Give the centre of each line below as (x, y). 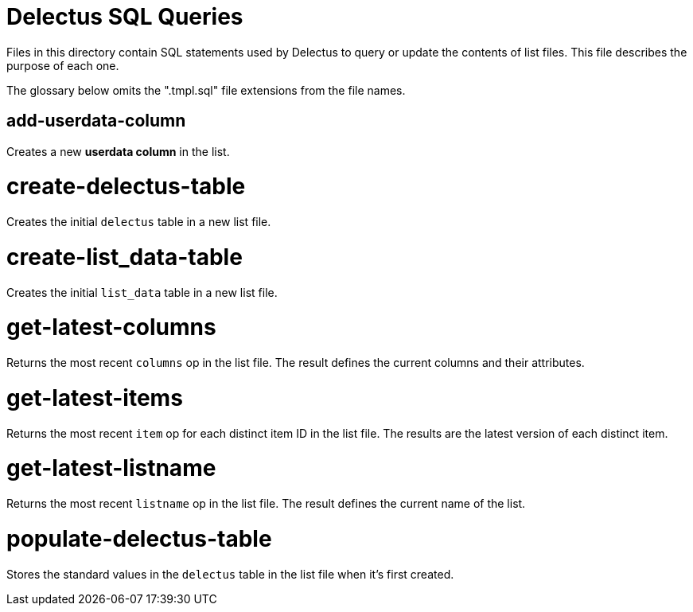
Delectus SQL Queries (125, 17)
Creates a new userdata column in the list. (118, 151)
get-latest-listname (111, 468)
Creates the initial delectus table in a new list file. (139, 222)
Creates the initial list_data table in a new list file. (142, 292)
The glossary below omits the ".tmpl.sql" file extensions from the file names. (206, 90)
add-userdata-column (96, 121)
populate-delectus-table (139, 538)
